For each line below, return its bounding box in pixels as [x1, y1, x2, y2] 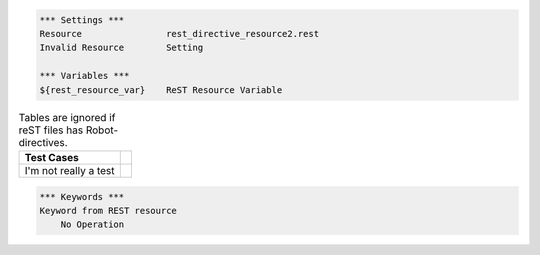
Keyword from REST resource [39, 205, 177, 216]
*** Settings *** [39, 14, 125, 25]
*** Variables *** [39, 70, 130, 82]
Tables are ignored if [18, 110, 116, 124]
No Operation [60, 219, 125, 230]
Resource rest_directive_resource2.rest [39, 28, 320, 39]
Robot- [85, 123, 119, 137]
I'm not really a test [24, 163, 115, 177]
